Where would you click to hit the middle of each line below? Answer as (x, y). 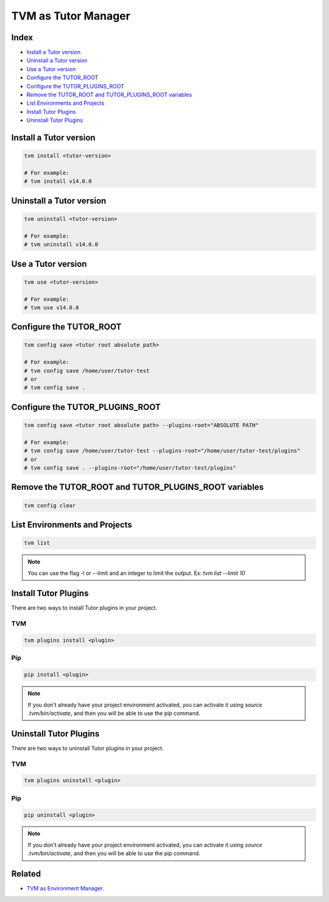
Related (26, 874)
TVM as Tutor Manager (71, 16)
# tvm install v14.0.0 (58, 181)
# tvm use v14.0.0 (51, 307)
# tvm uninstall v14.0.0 (61, 245)
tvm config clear (50, 505)
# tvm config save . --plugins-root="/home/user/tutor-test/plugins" (130, 468)
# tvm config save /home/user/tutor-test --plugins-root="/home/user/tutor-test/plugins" (162, 451)
